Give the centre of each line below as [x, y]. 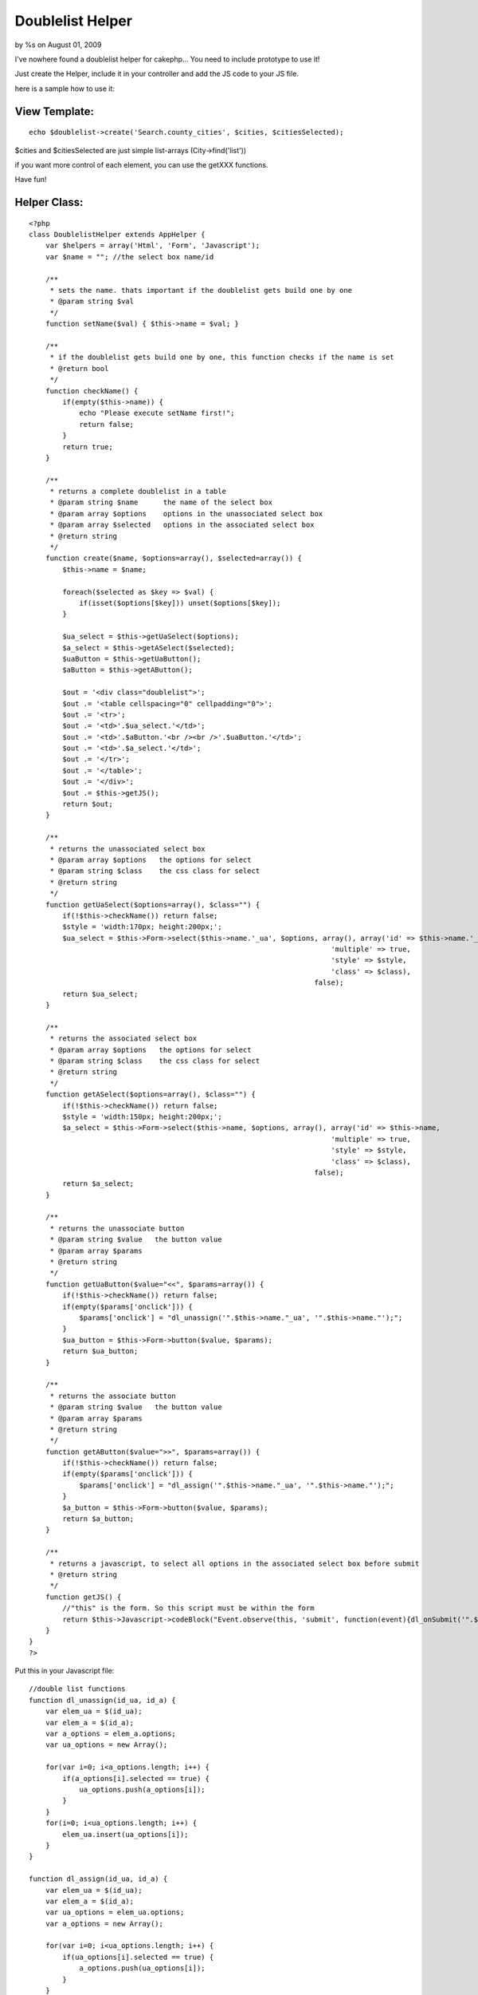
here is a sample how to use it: [65, 89]
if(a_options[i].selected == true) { [136, 1778]
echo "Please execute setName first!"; [157, 413]
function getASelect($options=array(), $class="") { [151, 1094]
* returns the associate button [113, 1396]
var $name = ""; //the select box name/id [129, 257]
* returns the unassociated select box [128, 849]
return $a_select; [98, 1184]
